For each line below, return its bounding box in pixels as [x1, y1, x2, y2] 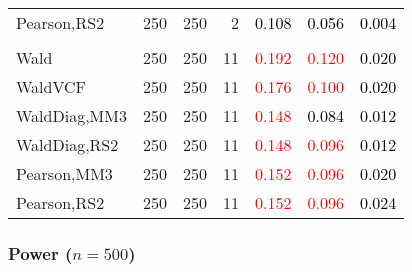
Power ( [8, 240, 73, 265]
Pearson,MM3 [16, 162, 113, 185]
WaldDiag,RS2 [16, 133, 119, 156]
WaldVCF [16, 75, 87, 98]
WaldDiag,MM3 [16, 104, 127, 127]
